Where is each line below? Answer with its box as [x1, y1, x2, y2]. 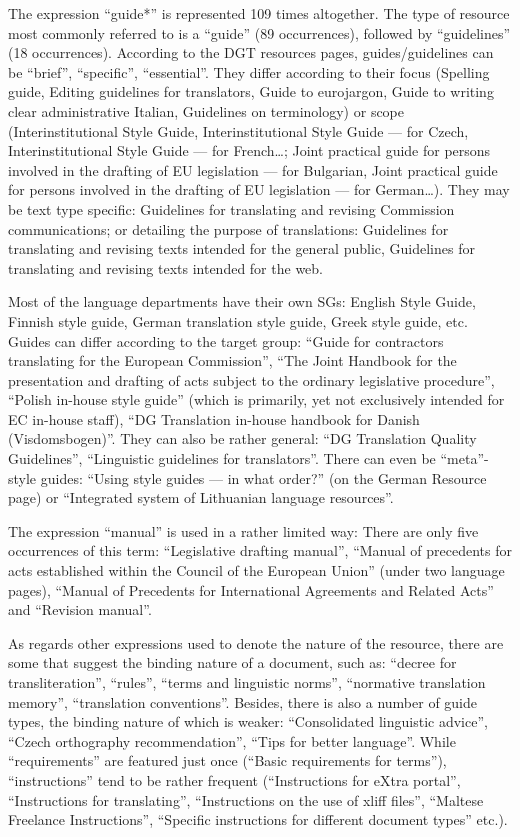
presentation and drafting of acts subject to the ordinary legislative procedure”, [8, 369, 495, 390]
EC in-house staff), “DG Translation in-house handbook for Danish [8, 408, 420, 429]
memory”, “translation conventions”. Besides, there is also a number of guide [8, 691, 477, 712]
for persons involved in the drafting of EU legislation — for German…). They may [8, 179, 510, 200]
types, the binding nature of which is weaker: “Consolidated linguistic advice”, [8, 711, 488, 732]
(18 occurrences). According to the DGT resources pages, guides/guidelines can [8, 42, 494, 63]
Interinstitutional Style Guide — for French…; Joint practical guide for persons [8, 140, 491, 161]
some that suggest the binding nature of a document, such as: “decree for [8, 652, 457, 673]
